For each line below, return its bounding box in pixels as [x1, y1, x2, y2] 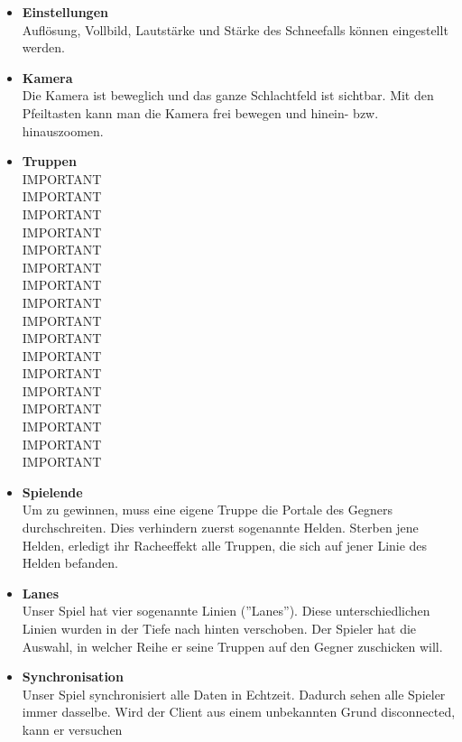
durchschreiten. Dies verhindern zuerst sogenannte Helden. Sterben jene [22, 518, 419, 537]
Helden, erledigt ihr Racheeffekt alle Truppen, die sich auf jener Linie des [22, 535, 428, 554]
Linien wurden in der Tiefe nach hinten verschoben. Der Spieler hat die [22, 619, 417, 637]
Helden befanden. [22, 553, 118, 572]
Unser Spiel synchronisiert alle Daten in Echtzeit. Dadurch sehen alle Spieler [22, 684, 446, 703]
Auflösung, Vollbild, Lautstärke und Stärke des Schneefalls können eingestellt [22, 20, 448, 39]
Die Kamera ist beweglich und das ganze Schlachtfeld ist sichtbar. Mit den [22, 86, 434, 105]
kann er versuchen [22, 719, 123, 738]
